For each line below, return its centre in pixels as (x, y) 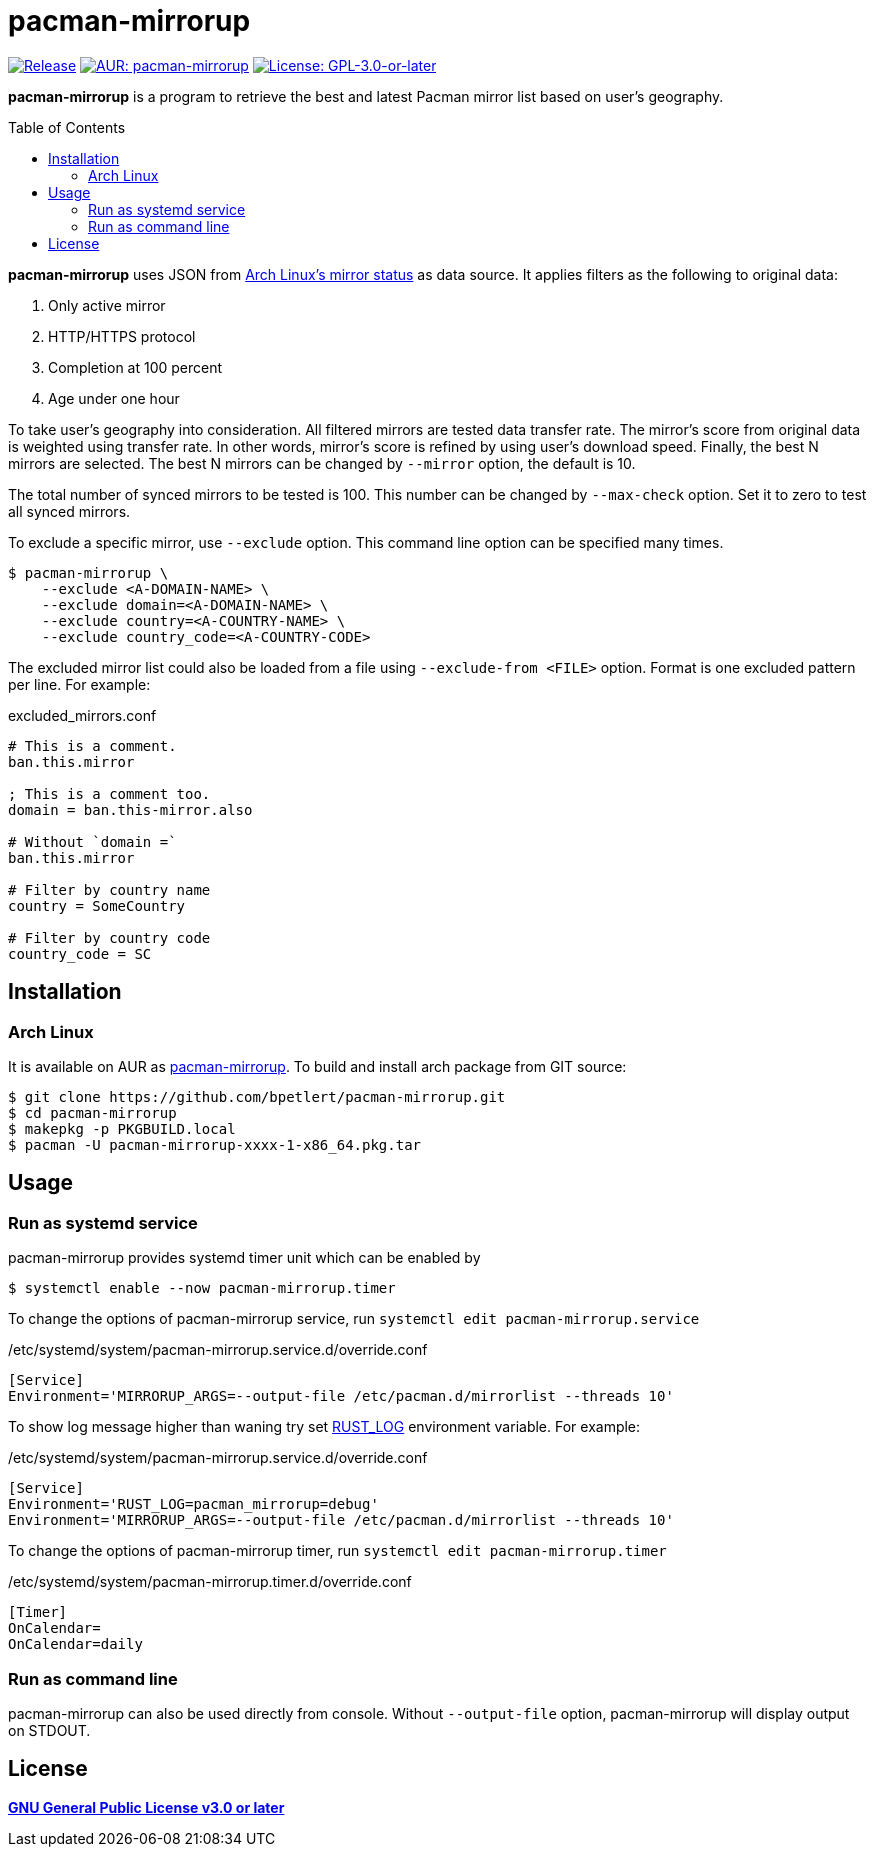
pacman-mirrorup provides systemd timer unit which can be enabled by (244, 1258)
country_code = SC (80, 953)
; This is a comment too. (109, 793)
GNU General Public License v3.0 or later (146, 1807)
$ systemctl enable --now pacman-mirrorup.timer (202, 1288)
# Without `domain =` (92, 841)
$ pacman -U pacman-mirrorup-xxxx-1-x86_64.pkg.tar (215, 1144)
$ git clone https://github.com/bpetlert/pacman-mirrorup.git (257, 1096)
